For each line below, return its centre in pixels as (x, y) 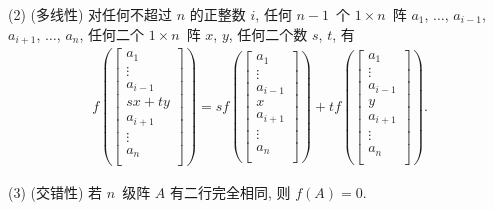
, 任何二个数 (268, 33)
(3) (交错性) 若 (55, 192)
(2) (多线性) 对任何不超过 (90, 14)
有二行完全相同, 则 (230, 192)
